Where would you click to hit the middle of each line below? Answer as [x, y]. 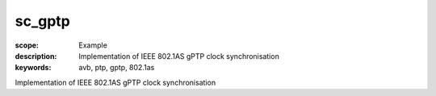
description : [36, 56]
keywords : [33, 68]
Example [93, 45]
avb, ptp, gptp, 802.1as [117, 68]
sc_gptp [42, 21]
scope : [27, 45]
